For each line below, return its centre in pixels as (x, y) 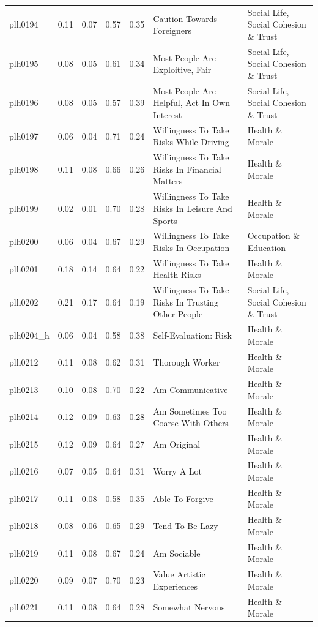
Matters (168, 181)
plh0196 (24, 103)
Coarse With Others (191, 423)
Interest (168, 115)
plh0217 (24, 498)
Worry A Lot (177, 471)
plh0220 (24, 580)
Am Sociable (177, 553)
